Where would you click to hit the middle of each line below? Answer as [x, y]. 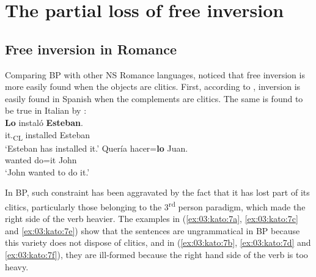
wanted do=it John [41, 160]
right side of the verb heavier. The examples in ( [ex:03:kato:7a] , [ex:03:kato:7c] [152, 219]
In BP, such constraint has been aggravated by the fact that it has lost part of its [157, 192]
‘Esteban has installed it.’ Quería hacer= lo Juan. [97, 148]
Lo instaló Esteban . [44, 122]
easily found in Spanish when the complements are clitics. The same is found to [154, 98]
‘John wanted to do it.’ [47, 172]
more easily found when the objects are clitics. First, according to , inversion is [153, 87]
